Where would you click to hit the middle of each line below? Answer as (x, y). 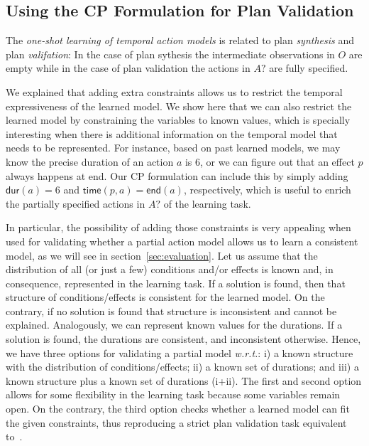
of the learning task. (207, 203)
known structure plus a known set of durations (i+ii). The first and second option (184, 380)
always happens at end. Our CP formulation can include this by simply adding (177, 175)
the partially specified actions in (76, 203)
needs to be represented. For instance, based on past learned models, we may (173, 148)
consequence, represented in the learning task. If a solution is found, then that (176, 283)
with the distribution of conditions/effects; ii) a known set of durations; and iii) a (182, 367)
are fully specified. (309, 68)
